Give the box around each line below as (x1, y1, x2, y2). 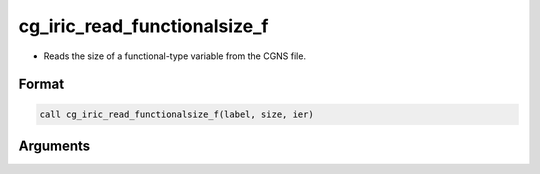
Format (18, 76, 65, 93)
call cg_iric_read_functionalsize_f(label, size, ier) (39, 108, 314, 120)
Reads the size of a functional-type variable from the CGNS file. (43, 50, 307, 62)
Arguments (18, 137, 91, 154)
